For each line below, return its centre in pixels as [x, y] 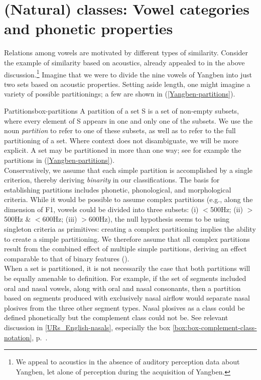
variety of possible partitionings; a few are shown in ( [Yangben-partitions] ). [120, 94]
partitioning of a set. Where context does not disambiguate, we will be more [121, 140]
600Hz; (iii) [60, 219]
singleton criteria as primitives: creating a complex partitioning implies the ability [130, 229]
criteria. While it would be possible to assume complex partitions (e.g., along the [128, 199]
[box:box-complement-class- [215, 327]
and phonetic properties [89, 28]
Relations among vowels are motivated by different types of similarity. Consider [126, 53]
